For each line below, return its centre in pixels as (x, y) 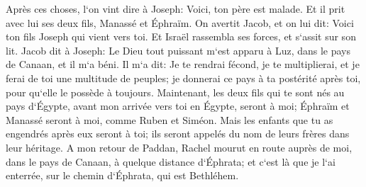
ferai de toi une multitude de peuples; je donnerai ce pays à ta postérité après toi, (183, 78)
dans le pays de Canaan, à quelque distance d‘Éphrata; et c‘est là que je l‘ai (171, 161)
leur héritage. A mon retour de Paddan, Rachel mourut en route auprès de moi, (179, 147)
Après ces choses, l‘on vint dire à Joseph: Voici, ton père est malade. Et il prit (176, 8)
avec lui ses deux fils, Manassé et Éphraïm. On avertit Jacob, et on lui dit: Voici (180, 22)
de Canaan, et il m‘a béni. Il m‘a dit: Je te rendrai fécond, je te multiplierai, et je (183, 64)
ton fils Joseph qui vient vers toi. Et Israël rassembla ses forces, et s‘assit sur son (181, 36)
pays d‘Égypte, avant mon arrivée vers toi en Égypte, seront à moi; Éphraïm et (178, 106)
